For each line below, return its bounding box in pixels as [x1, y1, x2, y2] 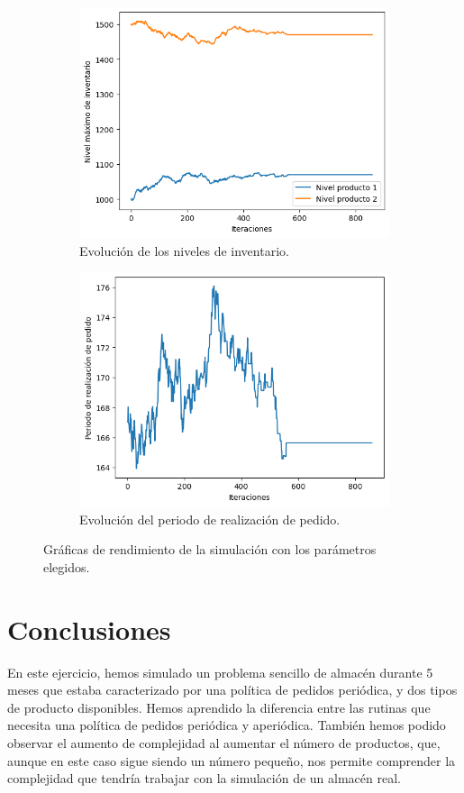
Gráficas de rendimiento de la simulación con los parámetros [43, 540, 377, 559]
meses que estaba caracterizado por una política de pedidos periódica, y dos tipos [7, 680, 458, 699]
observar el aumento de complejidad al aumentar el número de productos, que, [7, 734, 441, 752]
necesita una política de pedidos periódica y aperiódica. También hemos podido [7, 716, 446, 734]
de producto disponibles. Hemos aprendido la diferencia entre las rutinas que [7, 697, 431, 716]
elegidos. [43, 557, 90, 576]
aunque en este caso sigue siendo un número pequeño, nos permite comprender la [7, 751, 456, 770]
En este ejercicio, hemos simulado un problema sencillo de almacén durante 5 [7, 662, 433, 681]
